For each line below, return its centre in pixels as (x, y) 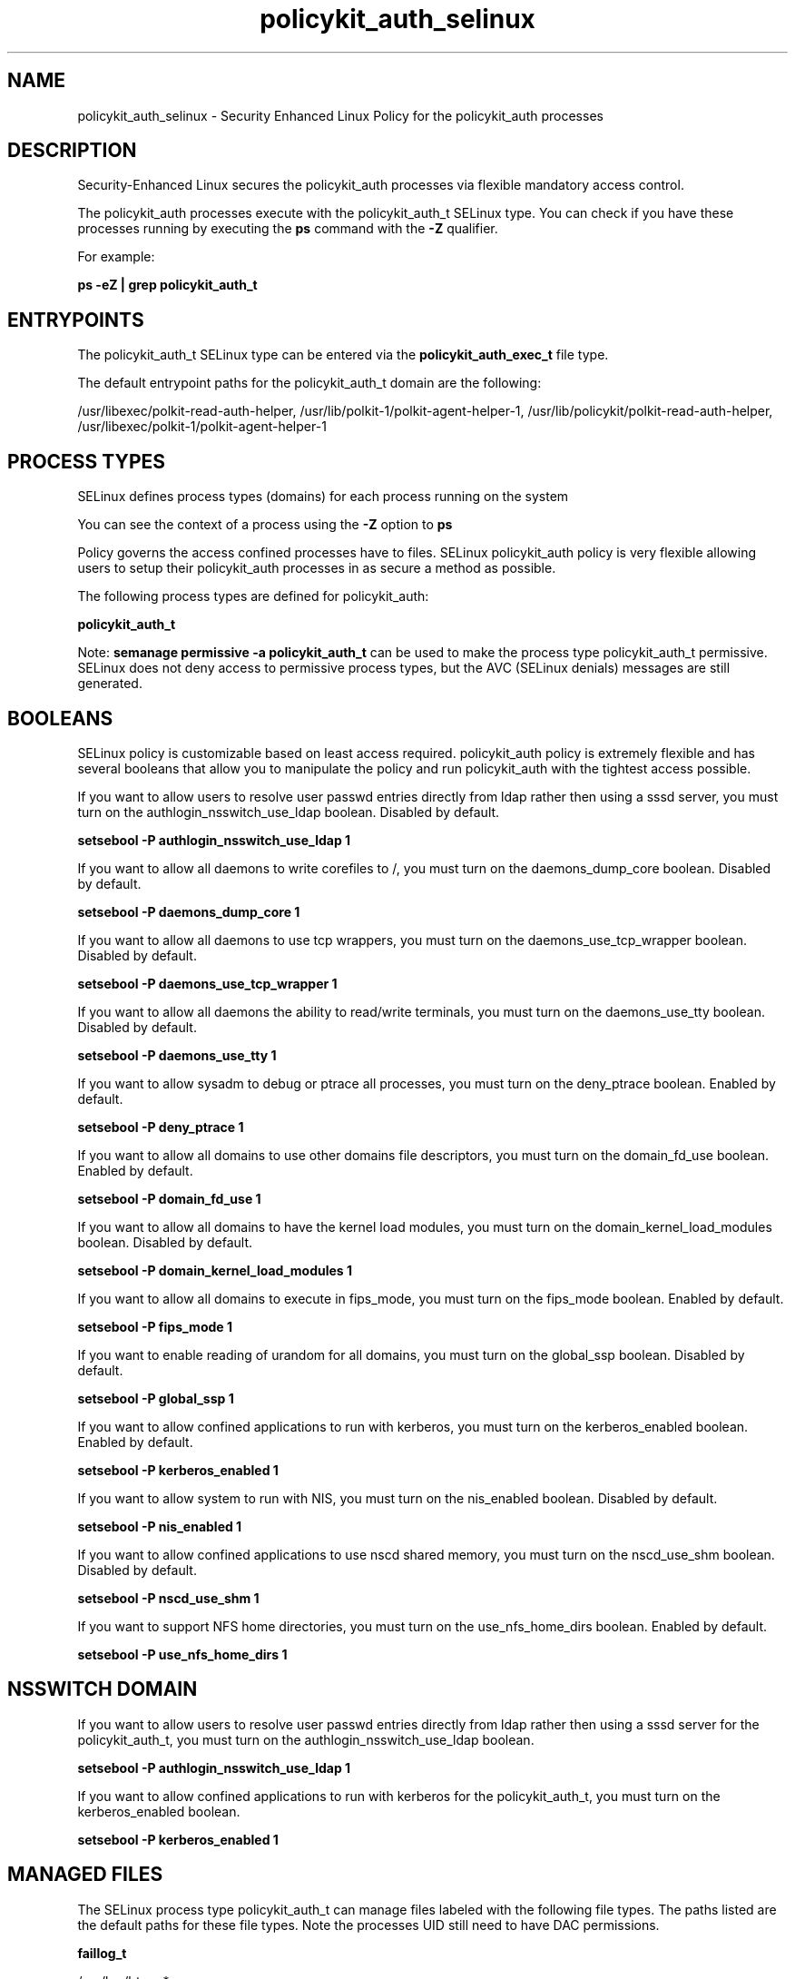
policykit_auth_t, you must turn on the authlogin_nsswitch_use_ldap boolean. (306, 1739)
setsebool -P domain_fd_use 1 (169, 1198)
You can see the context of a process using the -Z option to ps (265, 525)
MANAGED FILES (85, 1875)
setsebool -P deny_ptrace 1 (161, 1127)
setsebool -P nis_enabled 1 (160, 1526)
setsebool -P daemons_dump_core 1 (189, 911)
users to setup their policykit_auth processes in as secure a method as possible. (317, 568)
